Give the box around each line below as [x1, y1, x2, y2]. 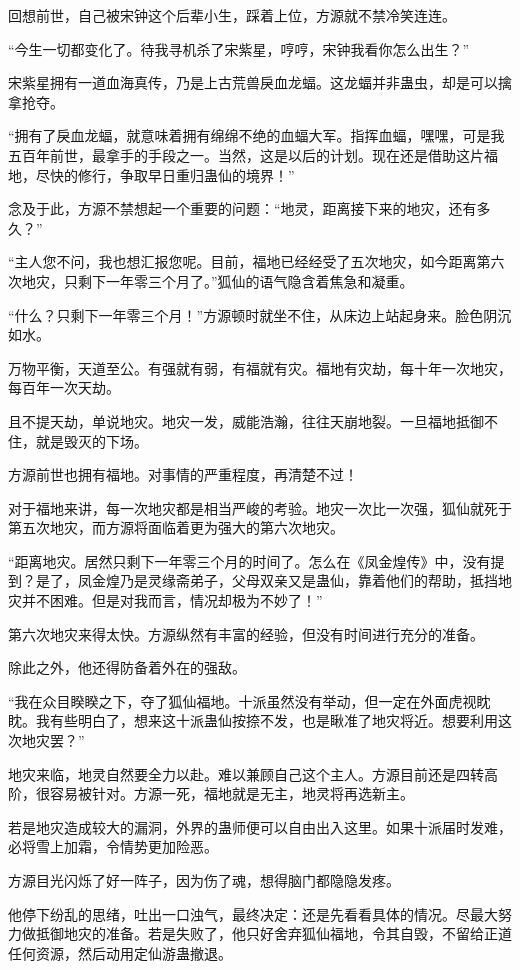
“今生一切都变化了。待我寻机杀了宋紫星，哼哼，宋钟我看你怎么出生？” [8, 38, 470, 59]
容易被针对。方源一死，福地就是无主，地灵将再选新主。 [49, 783, 414, 804]
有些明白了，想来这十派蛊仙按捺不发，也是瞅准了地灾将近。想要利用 [49, 710, 498, 731]
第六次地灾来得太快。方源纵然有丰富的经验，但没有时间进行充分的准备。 [8, 623, 484, 644]
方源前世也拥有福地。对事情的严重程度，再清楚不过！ [8, 464, 358, 485]
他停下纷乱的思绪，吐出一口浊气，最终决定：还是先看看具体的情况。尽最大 [8, 903, 498, 924]
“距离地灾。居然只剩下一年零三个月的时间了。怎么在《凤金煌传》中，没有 [8, 550, 491, 571]
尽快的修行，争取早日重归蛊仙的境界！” [35, 164, 295, 185]
